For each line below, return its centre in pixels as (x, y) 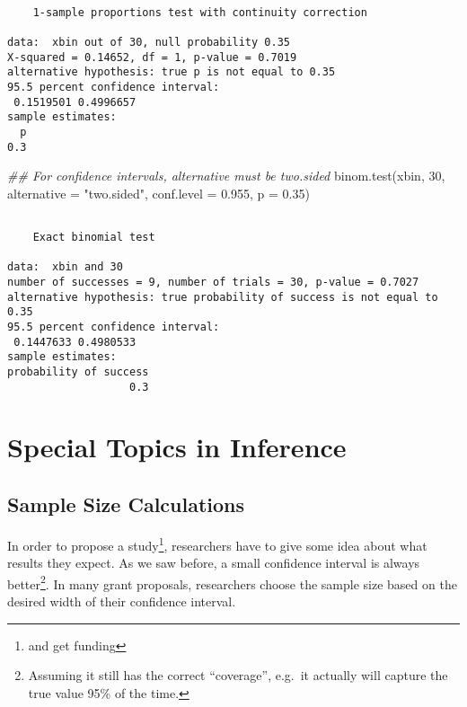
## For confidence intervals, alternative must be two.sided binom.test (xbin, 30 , (226, 176)
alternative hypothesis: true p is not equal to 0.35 (172, 72)
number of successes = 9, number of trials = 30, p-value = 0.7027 (213, 283)
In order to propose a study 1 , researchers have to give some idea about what (217, 544)
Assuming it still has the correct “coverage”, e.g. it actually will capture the (238, 675)
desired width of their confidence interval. (122, 601)
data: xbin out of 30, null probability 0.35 (149, 42)
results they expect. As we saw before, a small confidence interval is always (214, 563)
